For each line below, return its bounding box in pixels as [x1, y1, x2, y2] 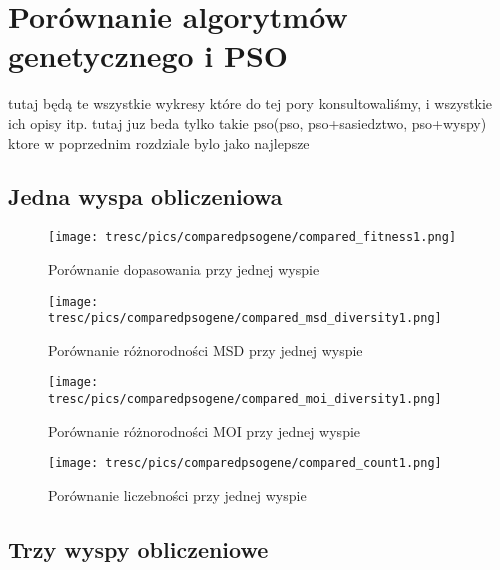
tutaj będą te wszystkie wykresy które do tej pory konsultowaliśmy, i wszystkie [8, 93, 493, 114]
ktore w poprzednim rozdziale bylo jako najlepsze [8, 132, 310, 153]
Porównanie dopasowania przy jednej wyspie [48, 258, 320, 279]
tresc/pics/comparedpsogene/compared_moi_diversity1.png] [48, 392, 442, 407]
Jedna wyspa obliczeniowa [8, 181, 283, 212]
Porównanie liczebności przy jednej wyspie [48, 485, 307, 506]
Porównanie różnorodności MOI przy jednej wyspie [48, 420, 361, 441]
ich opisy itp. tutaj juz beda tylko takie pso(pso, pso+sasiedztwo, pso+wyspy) [8, 112, 487, 133]
